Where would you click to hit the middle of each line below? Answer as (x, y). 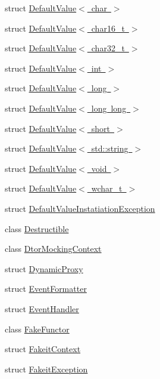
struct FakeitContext (43, 349)
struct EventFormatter (46, 289)
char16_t (108, 28)
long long (109, 108)
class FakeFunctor (37, 329)
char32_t (108, 48)
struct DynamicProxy (44, 268)
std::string (110, 148)
